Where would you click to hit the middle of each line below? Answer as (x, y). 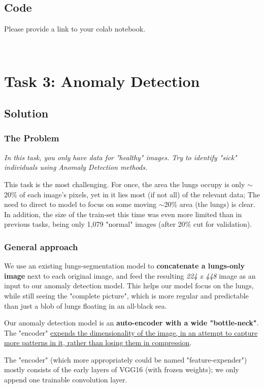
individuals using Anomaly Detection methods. (76, 167)
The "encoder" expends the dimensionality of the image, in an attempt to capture (131, 332)
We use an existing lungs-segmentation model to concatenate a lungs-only (124, 266)
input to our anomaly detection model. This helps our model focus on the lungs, (129, 286)
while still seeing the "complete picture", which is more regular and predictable (126, 295)
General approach (41, 246)
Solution (26, 113)
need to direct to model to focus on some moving (80, 204)
